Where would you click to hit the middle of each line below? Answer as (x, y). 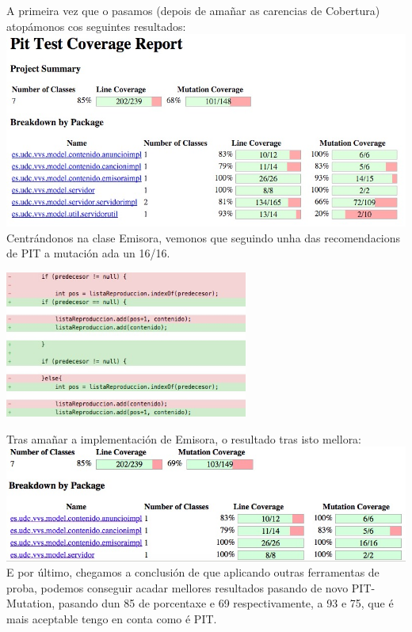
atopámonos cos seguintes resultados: (96, 26)
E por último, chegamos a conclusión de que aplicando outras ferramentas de (193, 572)
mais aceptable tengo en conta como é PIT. (112, 618)
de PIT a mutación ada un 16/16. (88, 253)
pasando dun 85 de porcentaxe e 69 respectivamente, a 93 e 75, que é (226, 603)
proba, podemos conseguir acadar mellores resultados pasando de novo (177, 587)
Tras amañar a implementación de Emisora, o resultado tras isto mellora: (184, 438)
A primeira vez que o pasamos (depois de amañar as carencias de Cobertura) (193, 10)
